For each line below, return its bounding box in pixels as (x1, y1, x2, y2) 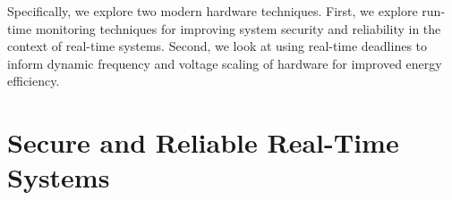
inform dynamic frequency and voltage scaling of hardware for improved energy (7, 54, 442, 72)
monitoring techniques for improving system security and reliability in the (35, 19, 441, 37)
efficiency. (7, 71, 60, 90)
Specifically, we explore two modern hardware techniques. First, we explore (7, 2, 418, 20)
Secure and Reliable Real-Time (7, 124, 399, 161)
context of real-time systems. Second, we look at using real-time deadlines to (7, 37, 428, 55)
